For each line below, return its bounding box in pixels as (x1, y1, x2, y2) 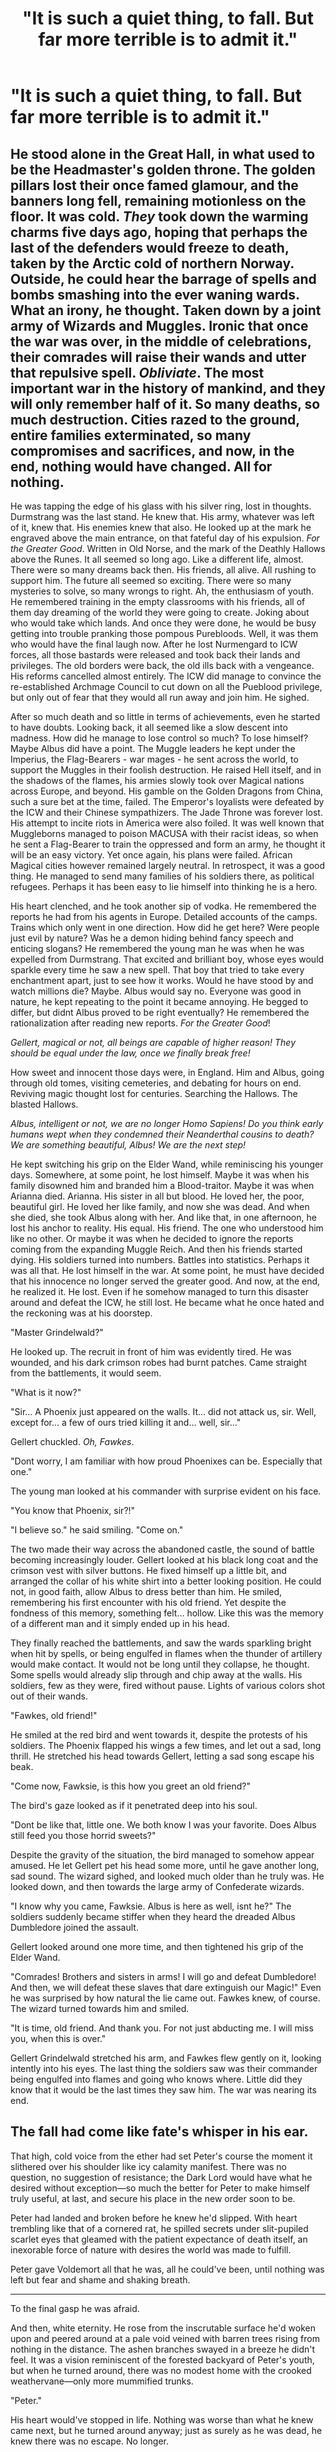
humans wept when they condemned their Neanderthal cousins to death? (10, 1128, 315, 1140)
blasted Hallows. (10, 1098, 79, 1110)
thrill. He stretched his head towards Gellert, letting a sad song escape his (10, 1750, 315, 1762)
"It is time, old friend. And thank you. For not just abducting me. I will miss (10, 2022, 314, 2034)
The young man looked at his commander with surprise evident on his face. (10, 1485, 322, 1497)
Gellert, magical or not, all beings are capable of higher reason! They (10, 1037, 296, 1048)
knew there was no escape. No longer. (10, 2435, 170, 2447)
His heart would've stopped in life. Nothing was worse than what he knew (10, 2413, 314, 2426)
